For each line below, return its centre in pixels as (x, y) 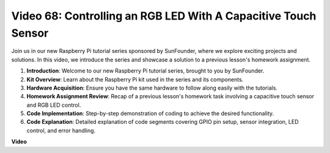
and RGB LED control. (54, 105)
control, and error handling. (61, 130)
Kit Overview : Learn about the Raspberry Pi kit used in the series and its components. (135, 79)
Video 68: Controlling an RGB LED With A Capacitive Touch (164, 16)
